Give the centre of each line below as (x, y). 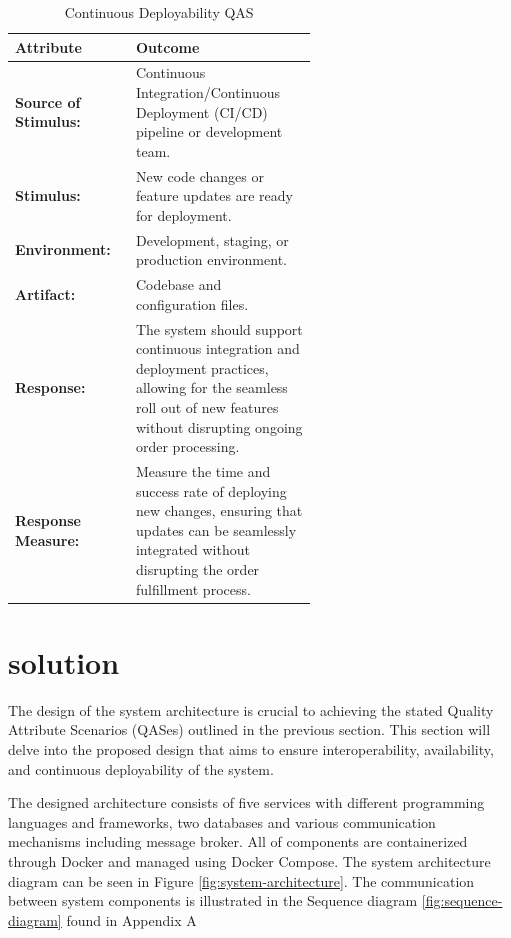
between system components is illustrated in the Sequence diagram (213, 900)
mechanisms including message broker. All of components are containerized (238, 841)
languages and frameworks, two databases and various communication (222, 821)
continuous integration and (217, 348)
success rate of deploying (211, 490)
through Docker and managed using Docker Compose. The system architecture (249, 860)
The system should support (219, 328)
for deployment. (183, 214)
